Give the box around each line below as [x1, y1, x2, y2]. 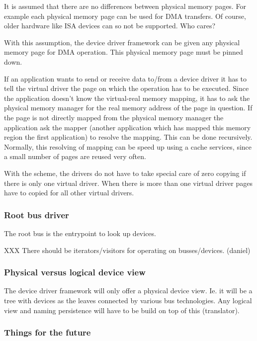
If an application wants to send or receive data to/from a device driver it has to [4, 73, 247, 84]
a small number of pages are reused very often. [4, 151, 146, 162]
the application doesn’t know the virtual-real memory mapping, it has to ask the [4, 92, 250, 103]
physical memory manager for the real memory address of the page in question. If [4, 102, 253, 113]
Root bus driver [4, 208, 69, 221]
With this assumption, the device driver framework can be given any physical [4, 37, 240, 47]
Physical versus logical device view [4, 266, 146, 278]
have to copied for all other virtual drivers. [4, 187, 134, 198]
